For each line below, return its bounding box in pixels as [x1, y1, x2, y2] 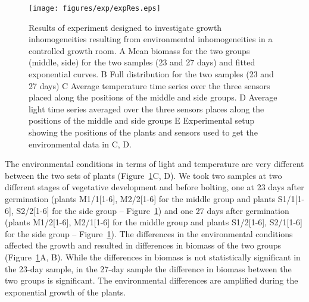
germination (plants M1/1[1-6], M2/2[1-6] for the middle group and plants [5, 192, 276, 205]
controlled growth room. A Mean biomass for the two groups [29, 44, 250, 56]
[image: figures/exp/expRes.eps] [29, 4, 161, 12]
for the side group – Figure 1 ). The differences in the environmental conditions [5, 227, 293, 240]
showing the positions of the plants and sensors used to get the [29, 126, 258, 138]
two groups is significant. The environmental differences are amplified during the [5, 274, 298, 287]
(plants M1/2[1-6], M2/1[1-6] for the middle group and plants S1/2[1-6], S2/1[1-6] [5, 216, 303, 228]
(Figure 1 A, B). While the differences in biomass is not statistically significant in [5, 250, 301, 263]
